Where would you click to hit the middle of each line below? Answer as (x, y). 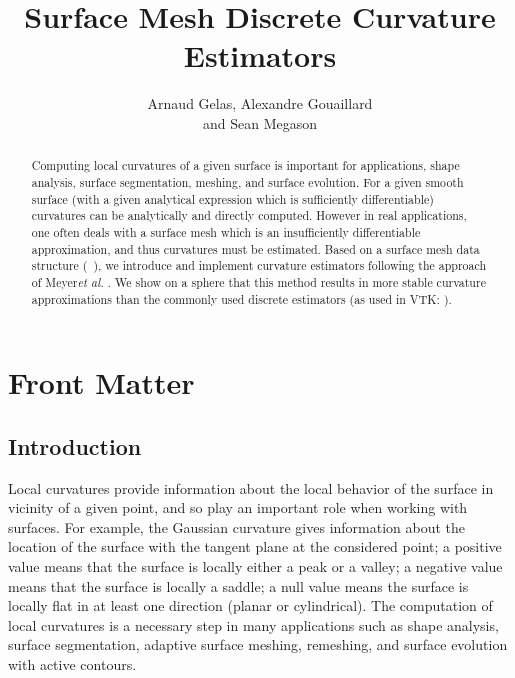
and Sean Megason (260, 122)
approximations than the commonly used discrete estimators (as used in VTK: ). (241, 298)
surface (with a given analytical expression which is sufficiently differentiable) (232, 198)
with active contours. (72, 663)
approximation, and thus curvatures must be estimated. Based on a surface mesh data (255, 248)
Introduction (75, 445)
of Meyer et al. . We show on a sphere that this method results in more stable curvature (258, 281)
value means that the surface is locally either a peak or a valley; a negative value (255, 565)
